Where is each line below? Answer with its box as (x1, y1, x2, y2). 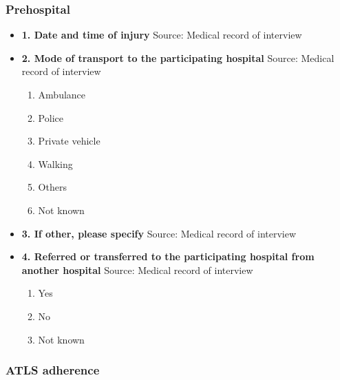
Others (38, 180, 67, 194)
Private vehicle (38, 134, 100, 148)
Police (38, 110, 63, 125)
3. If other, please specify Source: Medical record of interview (21, 226, 297, 240)
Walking (38, 156, 73, 171)
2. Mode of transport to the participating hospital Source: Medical (21, 50, 334, 65)
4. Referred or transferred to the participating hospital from (21, 249, 315, 264)
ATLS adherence (6, 361, 100, 379)
